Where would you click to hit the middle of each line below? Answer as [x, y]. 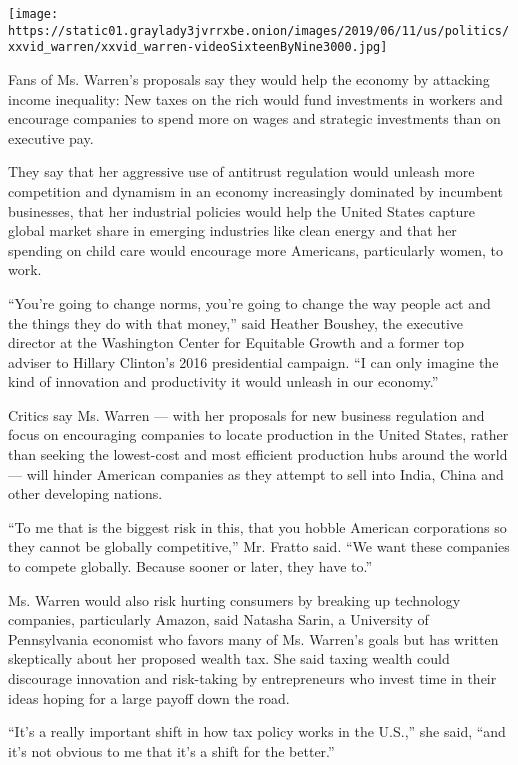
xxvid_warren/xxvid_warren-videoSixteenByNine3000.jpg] [198, 47]
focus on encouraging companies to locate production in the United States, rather [258, 434]
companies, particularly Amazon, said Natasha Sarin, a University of [218, 619]
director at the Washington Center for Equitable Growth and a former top [236, 342]
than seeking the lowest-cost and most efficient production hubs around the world [258, 454]
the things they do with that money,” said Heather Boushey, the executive [236, 322]
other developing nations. [85, 493]
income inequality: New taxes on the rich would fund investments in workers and [255, 98]
